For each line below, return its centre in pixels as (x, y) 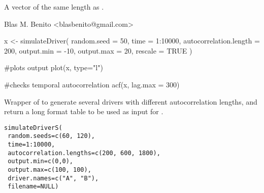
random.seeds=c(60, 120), (51, 136)
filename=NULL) (33, 187)
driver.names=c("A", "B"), (53, 178)
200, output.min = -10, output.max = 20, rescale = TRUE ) (98, 50)
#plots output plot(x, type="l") (54, 67)
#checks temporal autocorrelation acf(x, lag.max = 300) (92, 84)
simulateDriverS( (33, 128)
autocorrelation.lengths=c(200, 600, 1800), (84, 153)
